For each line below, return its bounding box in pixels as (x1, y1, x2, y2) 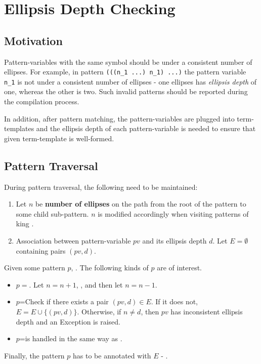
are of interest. (157, 262, 202, 273)
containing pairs (16, 245, 66, 256)
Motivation (4, 32, 63, 48)
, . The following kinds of (71, 262, 149, 273)
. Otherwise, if (77, 306, 121, 316)
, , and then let (76, 279, 123, 290)
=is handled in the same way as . (19, 333, 122, 344)
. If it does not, (151, 296, 198, 307)
